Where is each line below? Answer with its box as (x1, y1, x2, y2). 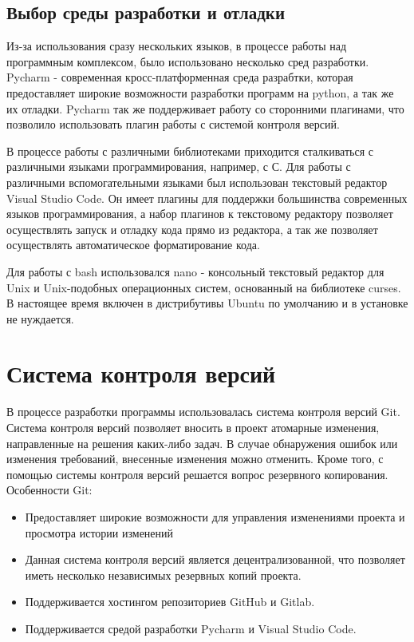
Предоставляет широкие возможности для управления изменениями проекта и (25, 508, 405, 525)
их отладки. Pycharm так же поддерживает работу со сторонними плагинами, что (6, 100, 404, 117)
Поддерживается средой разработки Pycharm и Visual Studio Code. (25, 620, 357, 636)
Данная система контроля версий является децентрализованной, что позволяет (25, 551, 405, 568)
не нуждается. (6, 310, 74, 327)
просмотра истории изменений (25, 524, 174, 541)
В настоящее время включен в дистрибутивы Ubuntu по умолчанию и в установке (6, 295, 408, 311)
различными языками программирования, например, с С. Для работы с (6, 158, 351, 175)
